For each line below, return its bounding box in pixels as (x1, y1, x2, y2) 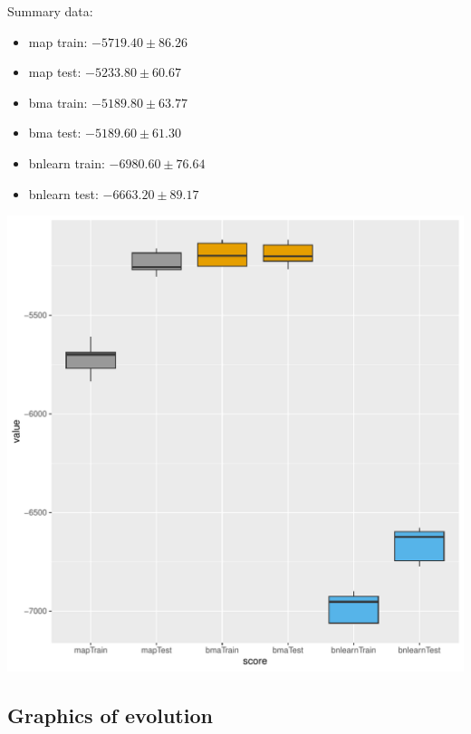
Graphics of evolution (7, 701, 213, 729)
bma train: (28, 92, 88, 111)
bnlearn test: (28, 184, 99, 203)
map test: (28, 62, 82, 81)
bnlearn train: (28, 153, 105, 172)
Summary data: (7, 2, 93, 20)
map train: (28, 32, 88, 51)
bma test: (28, 123, 82, 142)
